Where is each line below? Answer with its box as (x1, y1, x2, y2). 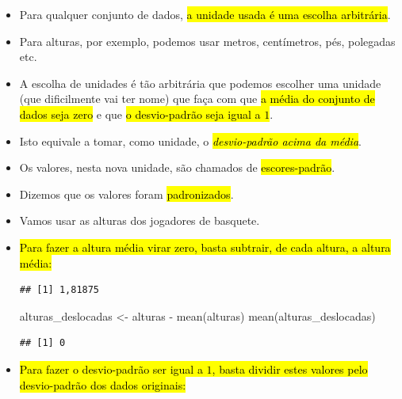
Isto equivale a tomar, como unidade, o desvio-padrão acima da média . (19, 132, 362, 149)
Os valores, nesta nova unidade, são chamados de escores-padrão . (19, 159, 335, 176)
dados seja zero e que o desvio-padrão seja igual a (19, 105, 261, 122)
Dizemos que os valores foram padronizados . (19, 185, 234, 202)
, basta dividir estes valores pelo (212, 360, 368, 377)
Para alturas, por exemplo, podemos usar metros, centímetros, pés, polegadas (19, 32, 396, 49)
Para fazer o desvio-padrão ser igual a (19, 360, 203, 377)
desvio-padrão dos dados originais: (19, 376, 186, 393)
